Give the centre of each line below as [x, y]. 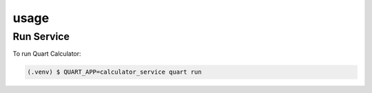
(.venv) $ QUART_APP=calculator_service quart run [115, 72]
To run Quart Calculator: [47, 54]
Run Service [41, 37]
